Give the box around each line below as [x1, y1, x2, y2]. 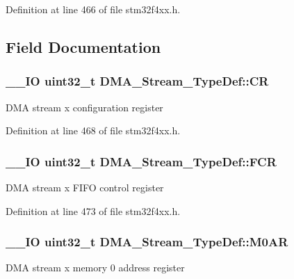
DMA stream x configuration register [6, 99, 163, 114]
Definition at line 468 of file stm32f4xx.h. [6, 123, 181, 138]
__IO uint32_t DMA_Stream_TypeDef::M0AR [6, 233, 288, 250]
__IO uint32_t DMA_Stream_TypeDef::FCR [6, 152, 277, 170]
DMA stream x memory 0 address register [6, 260, 185, 275]
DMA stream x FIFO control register [6, 180, 164, 194]
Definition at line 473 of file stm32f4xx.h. [6, 203, 181, 218]
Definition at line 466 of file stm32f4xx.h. [6, 2, 181, 16]
